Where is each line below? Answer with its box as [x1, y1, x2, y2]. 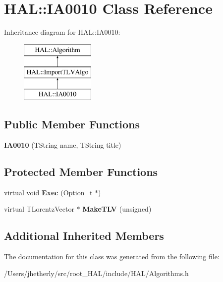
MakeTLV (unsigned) [82, 204, 152, 214]
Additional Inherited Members [4, 228, 164, 243]
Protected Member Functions [4, 164, 158, 179]
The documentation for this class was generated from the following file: [4, 251, 220, 262]
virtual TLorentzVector [4, 204, 74, 214]
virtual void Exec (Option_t [4, 187, 93, 197]
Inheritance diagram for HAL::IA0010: [4, 27, 120, 37]
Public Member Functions [4, 116, 140, 132]
